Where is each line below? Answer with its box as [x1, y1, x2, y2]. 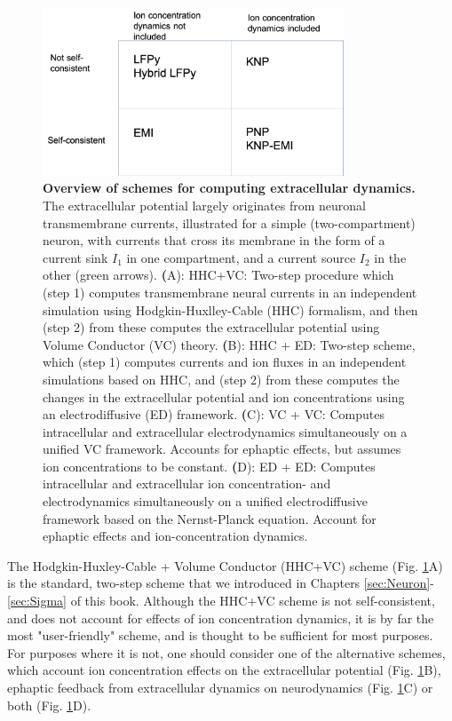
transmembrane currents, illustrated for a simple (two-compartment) [43, 213, 416, 232]
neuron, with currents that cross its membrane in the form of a [43, 231, 385, 250]
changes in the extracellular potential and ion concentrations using [43, 387, 405, 406]
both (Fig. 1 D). [7, 695, 91, 714]
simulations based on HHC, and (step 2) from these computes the [43, 369, 400, 388]
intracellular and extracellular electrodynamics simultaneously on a [43, 422, 408, 440]
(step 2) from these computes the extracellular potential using [43, 318, 380, 337]
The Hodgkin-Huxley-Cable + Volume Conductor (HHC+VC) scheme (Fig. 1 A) [7, 556, 443, 574]
